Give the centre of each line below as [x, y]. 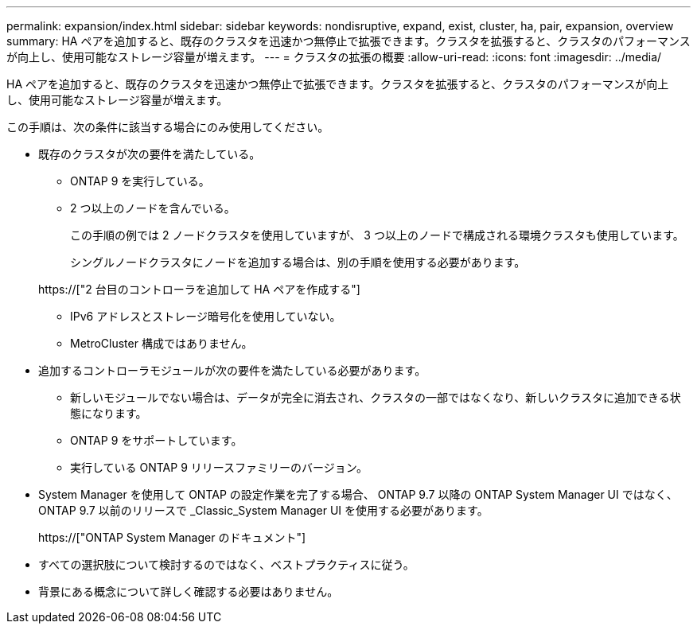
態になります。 [109, 413]
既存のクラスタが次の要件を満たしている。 [150, 154]
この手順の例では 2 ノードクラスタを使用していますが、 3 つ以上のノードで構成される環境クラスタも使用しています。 [377, 235]
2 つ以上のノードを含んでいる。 [153, 208]
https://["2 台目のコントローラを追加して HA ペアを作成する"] [199, 289]
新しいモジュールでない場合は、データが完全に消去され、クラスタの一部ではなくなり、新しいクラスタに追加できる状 [376, 397]
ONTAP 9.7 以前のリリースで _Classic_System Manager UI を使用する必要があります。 [263, 510]
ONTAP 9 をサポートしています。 [156, 440]
